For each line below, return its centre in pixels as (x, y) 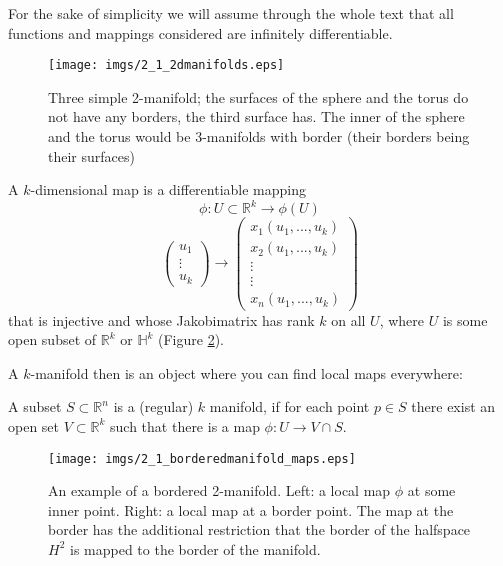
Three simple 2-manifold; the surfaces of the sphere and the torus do (258, 96)
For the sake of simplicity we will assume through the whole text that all (231, 13)
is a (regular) (153, 406)
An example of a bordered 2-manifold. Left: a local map (219, 490)
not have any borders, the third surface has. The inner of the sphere (256, 116)
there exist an (453, 406)
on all (348, 319)
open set (34, 425)
